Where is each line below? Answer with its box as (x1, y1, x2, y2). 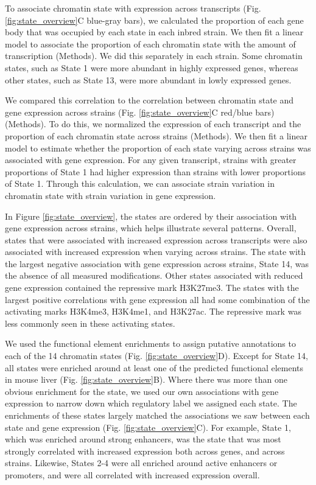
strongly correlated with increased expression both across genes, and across (5, 444, 285, 457)
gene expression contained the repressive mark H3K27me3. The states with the (5, 281, 299, 294)
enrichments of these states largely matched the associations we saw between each (5, 409, 310, 421)
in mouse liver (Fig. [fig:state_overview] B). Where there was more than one (5, 373, 287, 386)
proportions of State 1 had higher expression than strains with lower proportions (5, 165, 306, 178)
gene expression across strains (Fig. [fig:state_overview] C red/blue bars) (5, 105, 275, 118)
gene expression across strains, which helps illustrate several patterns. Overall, (5, 222, 297, 234)
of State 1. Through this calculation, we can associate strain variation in (5, 177, 275, 190)
